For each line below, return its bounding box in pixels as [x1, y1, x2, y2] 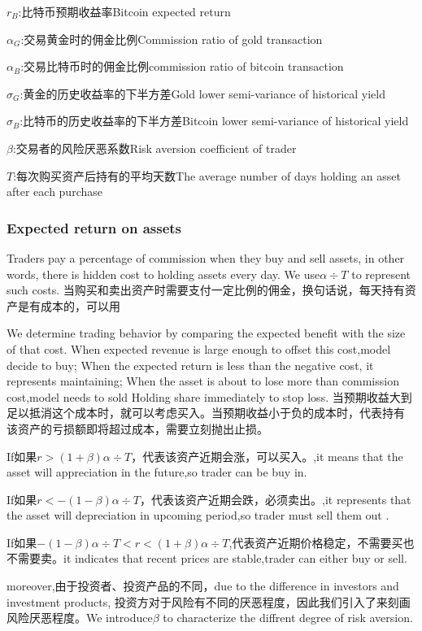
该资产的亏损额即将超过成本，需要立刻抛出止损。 [7, 420, 268, 437]
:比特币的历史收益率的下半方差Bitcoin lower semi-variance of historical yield [20, 112, 409, 129]
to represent [351, 265, 411, 282]
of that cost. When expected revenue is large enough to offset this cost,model [7, 340, 391, 357]
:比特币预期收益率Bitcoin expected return [18, 3, 231, 20]
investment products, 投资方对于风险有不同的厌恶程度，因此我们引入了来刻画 [7, 593, 411, 610]
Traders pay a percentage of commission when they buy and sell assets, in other [7, 249, 405, 266]
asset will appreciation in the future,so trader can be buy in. [7, 463, 307, 481]
